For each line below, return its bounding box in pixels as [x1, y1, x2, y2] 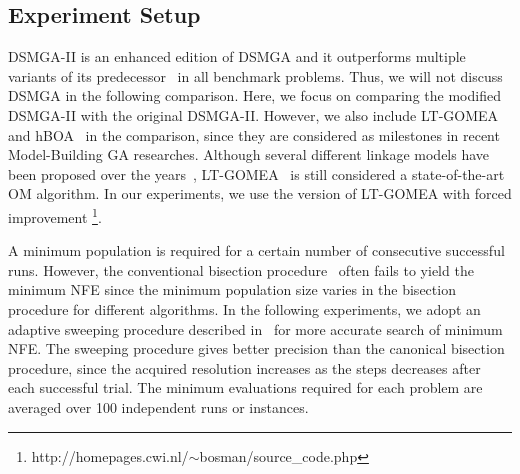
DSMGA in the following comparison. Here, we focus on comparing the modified [8, 85, 501, 106]
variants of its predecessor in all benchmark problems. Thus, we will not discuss [8, 65, 503, 86]
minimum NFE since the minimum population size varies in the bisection [8, 279, 456, 300]
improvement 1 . [8, 203, 102, 227]
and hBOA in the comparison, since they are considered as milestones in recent [8, 124, 500, 145]
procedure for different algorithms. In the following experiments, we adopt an [8, 298, 481, 319]
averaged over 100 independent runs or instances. [8, 396, 309, 417]
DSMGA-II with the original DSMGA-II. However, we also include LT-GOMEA [8, 104, 499, 125]
